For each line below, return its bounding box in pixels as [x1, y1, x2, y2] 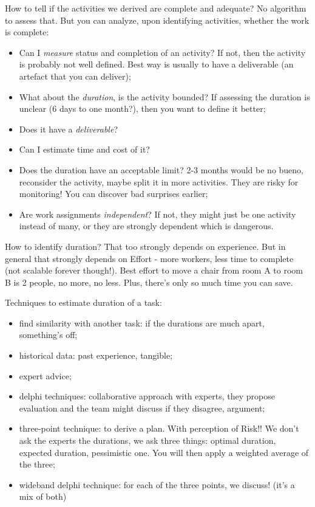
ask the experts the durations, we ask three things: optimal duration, [19, 434, 276, 447]
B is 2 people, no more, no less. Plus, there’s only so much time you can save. [5, 275, 293, 288]
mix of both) [19, 490, 67, 503]
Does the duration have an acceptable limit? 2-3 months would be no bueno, [19, 163, 304, 176]
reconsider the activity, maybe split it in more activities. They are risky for [19, 175, 299, 188]
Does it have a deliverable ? [19, 122, 118, 135]
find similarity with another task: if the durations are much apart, [19, 316, 265, 329]
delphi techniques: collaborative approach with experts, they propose [19, 390, 275, 402]
